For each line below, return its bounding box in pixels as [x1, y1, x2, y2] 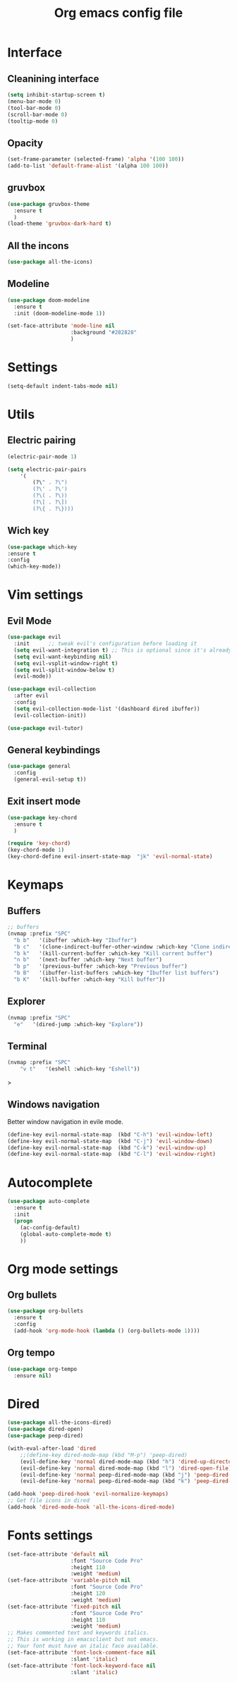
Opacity [7, 137, 44, 149]
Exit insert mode [7, 796, 81, 808]
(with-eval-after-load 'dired [7, 1445, 97, 1452]
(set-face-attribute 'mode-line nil [7, 322, 115, 329]
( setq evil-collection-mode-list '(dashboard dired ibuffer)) [13, 705, 200, 712]
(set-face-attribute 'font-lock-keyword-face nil [7, 1662, 157, 1669]
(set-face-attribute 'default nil [7, 1550, 109, 1558]
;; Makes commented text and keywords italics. [7, 1629, 150, 1637]
